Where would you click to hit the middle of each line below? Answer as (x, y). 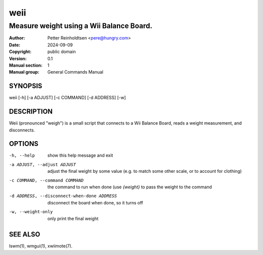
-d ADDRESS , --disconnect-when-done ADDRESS (63, 196)
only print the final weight (73, 219)
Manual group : (24, 72)
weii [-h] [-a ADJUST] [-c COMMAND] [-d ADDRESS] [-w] (67, 98)
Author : (17, 38)
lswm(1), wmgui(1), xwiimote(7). (41, 246)
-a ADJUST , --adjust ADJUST (43, 164)
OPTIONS (24, 144)
